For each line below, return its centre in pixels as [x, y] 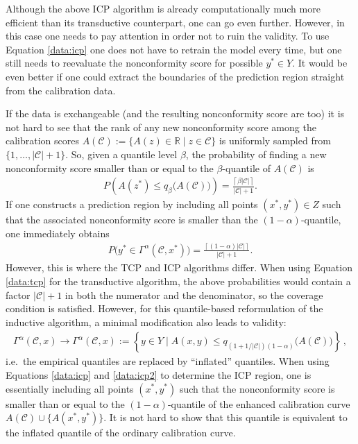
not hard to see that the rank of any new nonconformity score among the [161, 127]
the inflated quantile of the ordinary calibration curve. [121, 433]
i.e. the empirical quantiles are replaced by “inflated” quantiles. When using [168, 361]
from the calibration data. [61, 90]
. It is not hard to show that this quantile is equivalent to [225, 417]
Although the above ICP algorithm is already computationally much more [163, 8]
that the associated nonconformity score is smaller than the [132, 220]
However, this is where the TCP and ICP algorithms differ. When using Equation [179, 267]
